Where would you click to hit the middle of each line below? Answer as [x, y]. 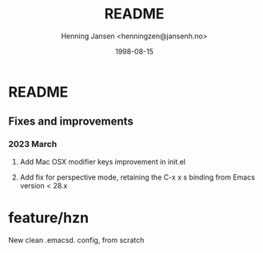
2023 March [33, 144]
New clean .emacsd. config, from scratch [76, 239]
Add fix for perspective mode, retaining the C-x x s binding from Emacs [137, 177]
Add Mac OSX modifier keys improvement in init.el [103, 161]
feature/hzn [49, 217]
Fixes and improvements [71, 122]
